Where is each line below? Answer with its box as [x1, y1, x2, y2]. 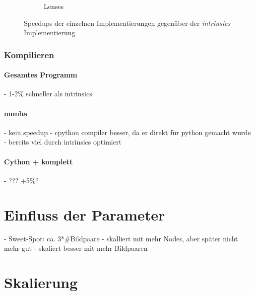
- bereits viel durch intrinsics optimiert [4, 137, 122, 147]
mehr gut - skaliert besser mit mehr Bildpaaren [4, 243, 148, 253]
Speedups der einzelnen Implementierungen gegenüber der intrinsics [24, 17, 231, 28]
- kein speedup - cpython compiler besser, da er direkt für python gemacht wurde [4, 127, 251, 137]
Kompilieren [4, 48, 54, 61]
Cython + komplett [4, 156, 73, 166]
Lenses [44, 1, 64, 11]
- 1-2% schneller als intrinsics [4, 88, 92, 99]
